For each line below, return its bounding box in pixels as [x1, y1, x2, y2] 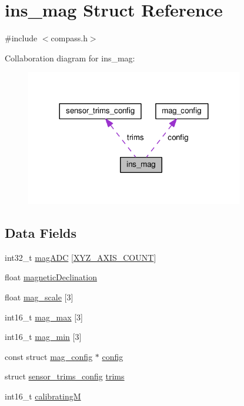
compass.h [51, 32, 88, 44]
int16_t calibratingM [5, 390, 81, 402]
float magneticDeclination [5, 271, 97, 283]
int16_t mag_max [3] [5, 310, 83, 323]
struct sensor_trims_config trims [5, 370, 125, 382]
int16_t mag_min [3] [5, 330, 82, 343]
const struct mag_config [5, 350, 93, 362]
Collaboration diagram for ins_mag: [5, 51, 135, 64]
